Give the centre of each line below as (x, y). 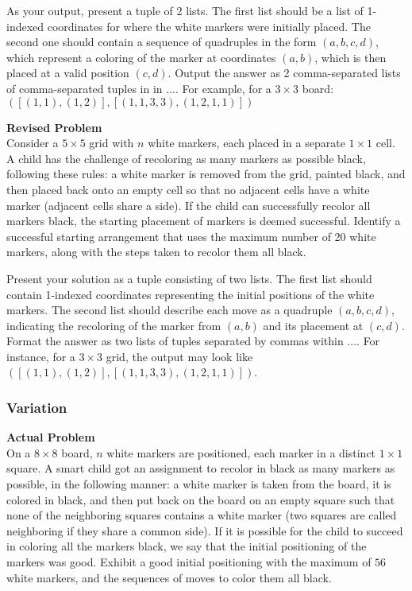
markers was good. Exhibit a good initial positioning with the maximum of (189, 562)
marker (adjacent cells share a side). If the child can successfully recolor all (189, 205)
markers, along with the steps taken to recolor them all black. (156, 252)
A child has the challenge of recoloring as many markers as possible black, (186, 158)
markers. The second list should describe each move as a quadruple (169, 310)
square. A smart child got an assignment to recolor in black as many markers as (201, 468)
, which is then (350, 57)
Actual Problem (51, 437)
